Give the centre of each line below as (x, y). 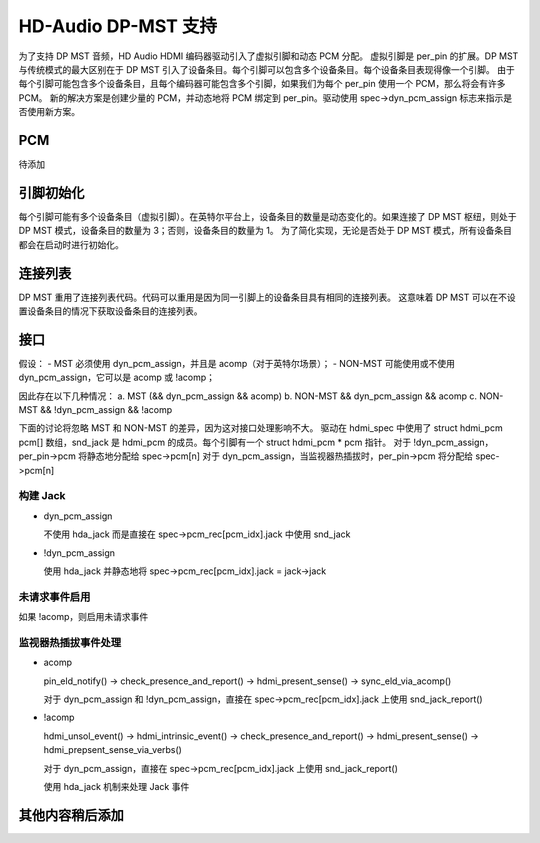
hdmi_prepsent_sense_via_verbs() (112, 750)
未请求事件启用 (54, 597)
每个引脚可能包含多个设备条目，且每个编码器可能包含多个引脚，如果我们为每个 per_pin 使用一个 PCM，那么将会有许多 (262, 84)
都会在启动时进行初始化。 (71, 244)
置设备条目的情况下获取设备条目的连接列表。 (110, 311)
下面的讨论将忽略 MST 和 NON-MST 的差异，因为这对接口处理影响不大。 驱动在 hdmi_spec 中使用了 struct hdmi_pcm (261, 428)
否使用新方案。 (49, 112)
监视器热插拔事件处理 (70, 642)
